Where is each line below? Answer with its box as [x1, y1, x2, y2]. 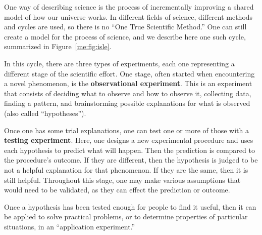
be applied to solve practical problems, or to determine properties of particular [4, 211, 248, 222]
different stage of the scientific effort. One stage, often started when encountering [4, 68, 255, 79]
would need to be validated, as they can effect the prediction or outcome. [4, 184, 230, 195]
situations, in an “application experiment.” [4, 221, 135, 231]
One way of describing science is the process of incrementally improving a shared [4, 2, 254, 12]
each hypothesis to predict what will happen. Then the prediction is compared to [4, 144, 255, 155]
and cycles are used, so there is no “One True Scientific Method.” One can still [4, 21, 247, 32]
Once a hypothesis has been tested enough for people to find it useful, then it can [4, 201, 256, 212]
